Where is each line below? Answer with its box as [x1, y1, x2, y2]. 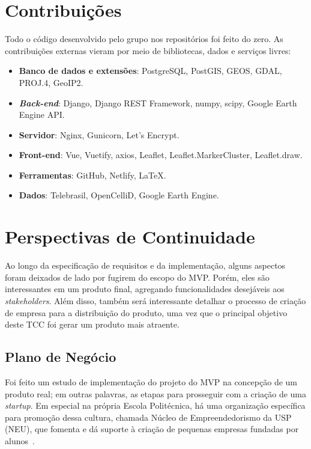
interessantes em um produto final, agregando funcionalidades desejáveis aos [5, 283, 285, 295]
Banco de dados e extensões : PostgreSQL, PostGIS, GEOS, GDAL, [19, 64, 282, 77]
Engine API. [19, 108, 65, 121]
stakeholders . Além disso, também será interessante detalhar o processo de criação [5, 294, 306, 307]
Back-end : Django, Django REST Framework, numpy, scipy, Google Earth [19, 96, 297, 109]
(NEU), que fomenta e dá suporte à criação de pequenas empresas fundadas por [5, 423, 299, 435]
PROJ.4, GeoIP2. [19, 76, 83, 88]
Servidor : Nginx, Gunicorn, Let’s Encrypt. [19, 128, 180, 141]
